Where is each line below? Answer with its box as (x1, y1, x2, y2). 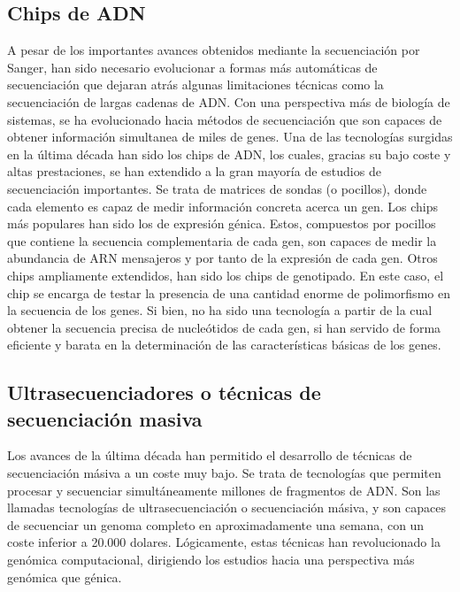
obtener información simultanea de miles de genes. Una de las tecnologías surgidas (7, 127, 453, 146)
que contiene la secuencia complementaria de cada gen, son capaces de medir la (7, 231, 437, 250)
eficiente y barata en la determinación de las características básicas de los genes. (7, 335, 441, 354)
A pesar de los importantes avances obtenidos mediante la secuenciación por (7, 41, 420, 59)
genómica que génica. (7, 567, 122, 586)
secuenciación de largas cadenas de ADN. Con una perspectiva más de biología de (7, 92, 450, 111)
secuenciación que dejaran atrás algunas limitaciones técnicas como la (7, 75, 384, 94)
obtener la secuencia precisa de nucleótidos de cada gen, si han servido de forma (7, 318, 441, 336)
